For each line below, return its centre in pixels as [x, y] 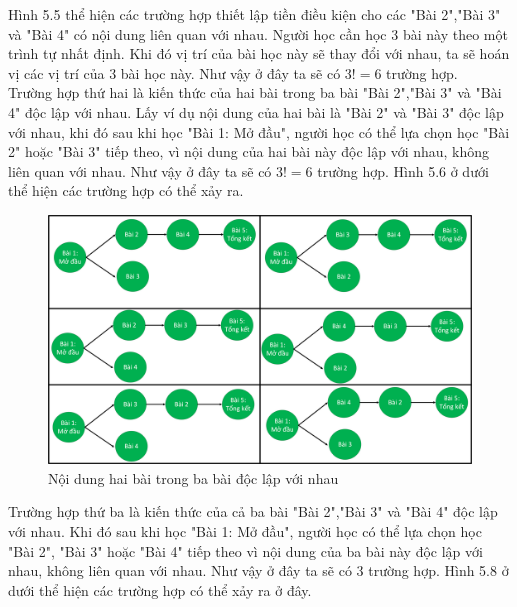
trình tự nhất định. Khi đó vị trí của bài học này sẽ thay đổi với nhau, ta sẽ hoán [259, 53]
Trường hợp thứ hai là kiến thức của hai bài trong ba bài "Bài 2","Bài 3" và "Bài [255, 92]
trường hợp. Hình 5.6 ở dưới [403, 170]
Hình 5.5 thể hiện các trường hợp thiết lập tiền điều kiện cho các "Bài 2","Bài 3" [254, 14]
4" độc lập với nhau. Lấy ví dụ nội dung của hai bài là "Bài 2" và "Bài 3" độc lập [256, 111]
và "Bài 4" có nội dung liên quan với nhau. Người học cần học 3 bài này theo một [258, 33]
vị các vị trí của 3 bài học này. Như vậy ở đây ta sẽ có [174, 72]
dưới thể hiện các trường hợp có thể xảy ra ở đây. [160, 589]
